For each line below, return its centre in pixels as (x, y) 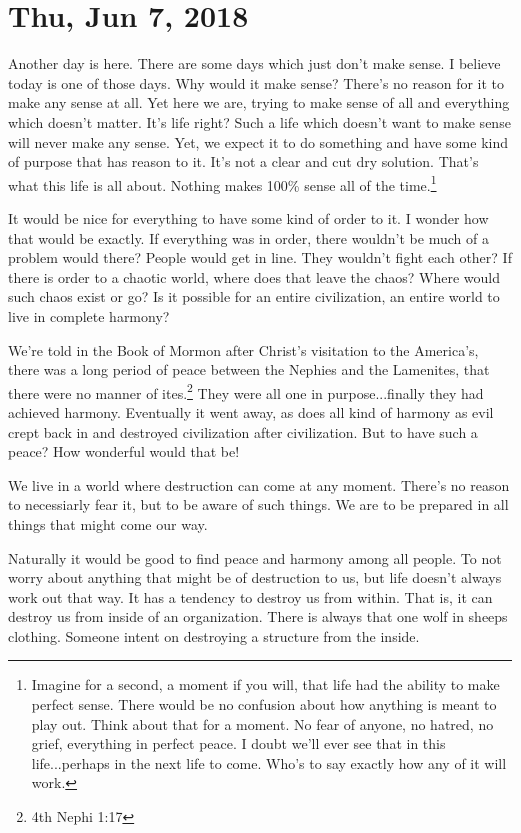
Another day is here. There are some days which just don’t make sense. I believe (254, 63)
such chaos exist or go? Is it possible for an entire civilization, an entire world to (254, 296)
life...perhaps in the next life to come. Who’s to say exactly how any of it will (269, 762)
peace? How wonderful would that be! (124, 451)
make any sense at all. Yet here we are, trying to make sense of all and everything (259, 102)
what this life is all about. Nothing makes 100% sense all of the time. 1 (222, 183)
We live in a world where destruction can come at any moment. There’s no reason (259, 484)
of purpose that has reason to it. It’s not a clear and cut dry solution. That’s (243, 161)
